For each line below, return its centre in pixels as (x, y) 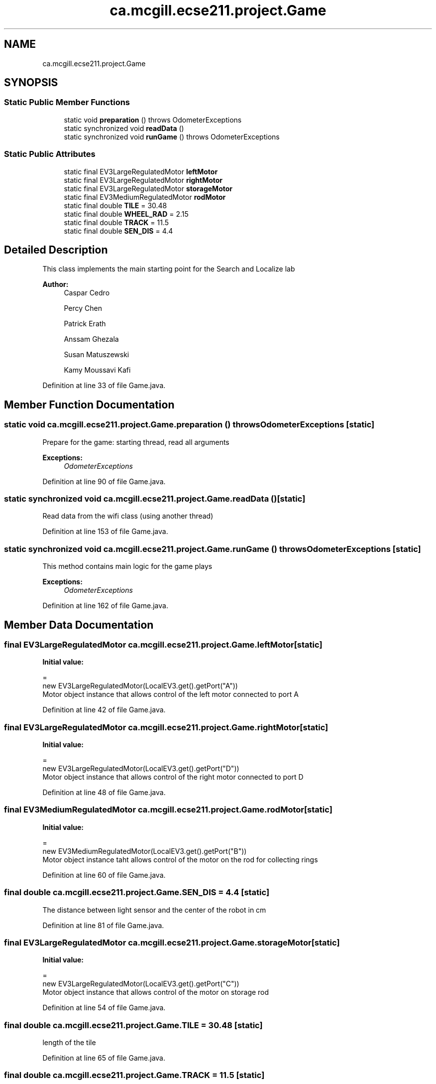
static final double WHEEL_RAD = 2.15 (126, 214)
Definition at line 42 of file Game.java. (104, 710)
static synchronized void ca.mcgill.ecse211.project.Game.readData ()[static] (155, 499)
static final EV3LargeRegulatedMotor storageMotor (148, 188)
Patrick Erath (85, 324)
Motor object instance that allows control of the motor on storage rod (156, 992)
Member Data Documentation (79, 625)
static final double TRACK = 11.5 (116, 222)
